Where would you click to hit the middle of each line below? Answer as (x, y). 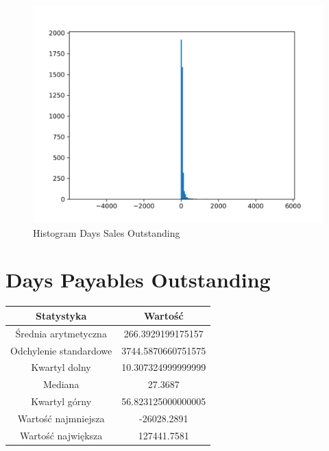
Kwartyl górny (61, 401)
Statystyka (61, 315)
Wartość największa (61, 435)
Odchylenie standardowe (61, 350)
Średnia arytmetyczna (61, 333)
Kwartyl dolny (61, 367)
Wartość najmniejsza (61, 418)
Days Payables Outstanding (138, 280)
